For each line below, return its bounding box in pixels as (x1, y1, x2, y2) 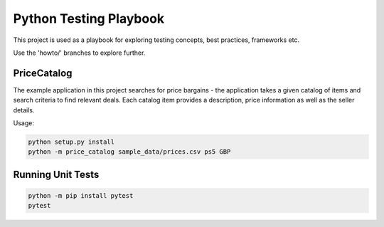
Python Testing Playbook (13, 11, 165, 26)
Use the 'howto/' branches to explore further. (13, 48, 146, 57)
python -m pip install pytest (28, 191, 134, 199)
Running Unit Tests (13, 168, 100, 181)
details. (13, 105, 35, 114)
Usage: (13, 119, 35, 127)
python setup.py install (28, 138, 115, 146)
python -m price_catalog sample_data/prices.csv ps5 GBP (28, 148, 231, 156)
